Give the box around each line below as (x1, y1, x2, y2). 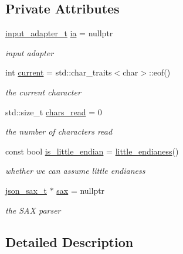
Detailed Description (5, 232, 134, 250)
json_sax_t (5, 184, 47, 196)
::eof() (149, 66, 171, 78)
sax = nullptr (56, 184, 105, 196)
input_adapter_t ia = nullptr (5, 27, 113, 39)
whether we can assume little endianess (5, 164, 145, 177)
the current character (5, 85, 81, 98)
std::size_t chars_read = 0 (5, 105, 102, 118)
